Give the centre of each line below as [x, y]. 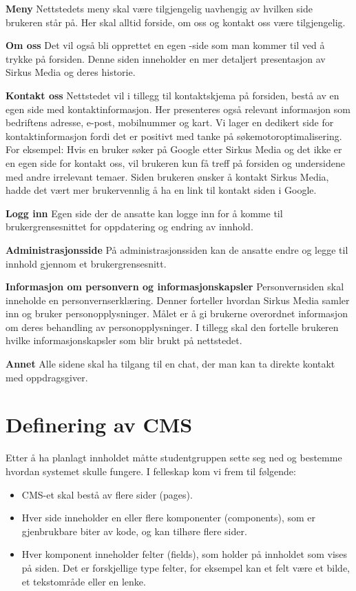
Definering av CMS [99, 424]
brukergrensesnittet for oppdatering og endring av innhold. [129, 227]
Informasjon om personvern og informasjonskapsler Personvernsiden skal [175, 287]
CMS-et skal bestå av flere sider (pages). [107, 494]
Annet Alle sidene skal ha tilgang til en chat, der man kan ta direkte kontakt [170, 364]
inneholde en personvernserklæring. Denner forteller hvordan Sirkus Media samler [178, 300]
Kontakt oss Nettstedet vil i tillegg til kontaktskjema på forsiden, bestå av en [172, 95]
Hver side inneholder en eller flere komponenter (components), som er [169, 518]
